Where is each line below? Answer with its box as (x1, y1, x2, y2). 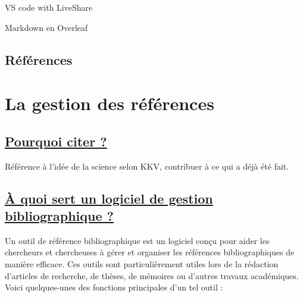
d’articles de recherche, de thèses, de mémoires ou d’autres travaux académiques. (5, 269, 299, 282)
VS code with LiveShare (5, 1, 93, 13)
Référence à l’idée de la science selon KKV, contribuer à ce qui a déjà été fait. (5, 160, 289, 172)
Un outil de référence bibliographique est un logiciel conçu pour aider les (5, 234, 270, 246)
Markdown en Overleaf (5, 21, 88, 33)
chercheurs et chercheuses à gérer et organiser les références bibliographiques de (5, 246, 295, 258)
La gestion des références (5, 91, 214, 115)
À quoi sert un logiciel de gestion (5, 189, 213, 207)
